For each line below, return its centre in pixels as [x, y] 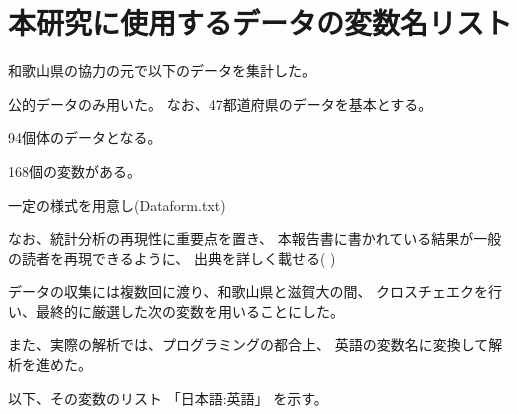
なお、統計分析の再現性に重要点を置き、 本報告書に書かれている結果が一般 [255, 238]
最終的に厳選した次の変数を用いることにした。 [189, 310]
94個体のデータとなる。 [85, 137]
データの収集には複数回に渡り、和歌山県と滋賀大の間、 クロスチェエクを [248, 291]
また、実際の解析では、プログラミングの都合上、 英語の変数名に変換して [248, 344]
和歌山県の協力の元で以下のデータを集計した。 [162, 70]
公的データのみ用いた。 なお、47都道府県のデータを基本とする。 [220, 103]
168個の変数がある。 [74, 170]
